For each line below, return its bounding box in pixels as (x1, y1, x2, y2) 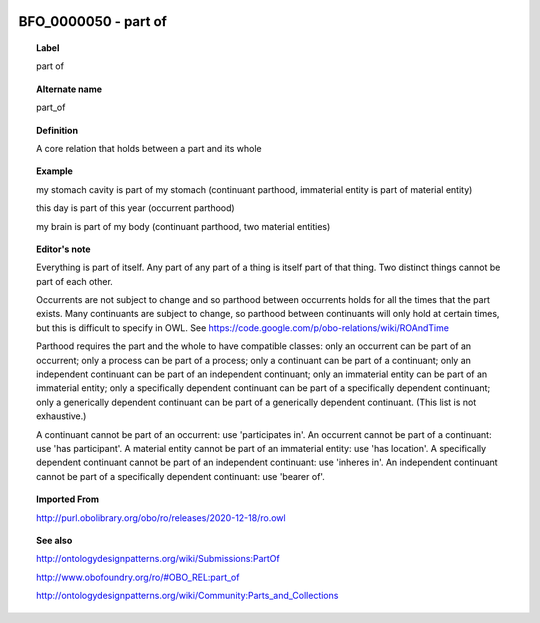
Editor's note (36, 243, 91, 255)
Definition (36, 124, 79, 136)
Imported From (36, 493, 100, 505)
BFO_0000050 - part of (18, 13, 167, 30)
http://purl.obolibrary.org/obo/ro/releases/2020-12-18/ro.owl (36, 511, 286, 524)
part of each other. (36, 275, 114, 287)
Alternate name (36, 83, 103, 95)
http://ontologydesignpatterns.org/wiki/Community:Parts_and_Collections (36, 590, 339, 602)
